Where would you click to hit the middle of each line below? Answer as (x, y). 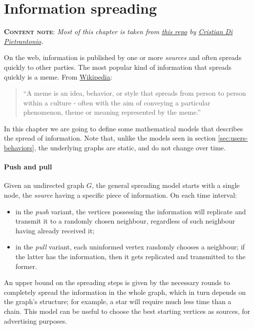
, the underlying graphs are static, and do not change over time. (130, 148)
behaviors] (19, 148)
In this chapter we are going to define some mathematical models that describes (124, 128)
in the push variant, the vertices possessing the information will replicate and (131, 211)
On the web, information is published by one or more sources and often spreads (123, 57)
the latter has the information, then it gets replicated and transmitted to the (130, 257)
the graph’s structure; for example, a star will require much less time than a (118, 301)
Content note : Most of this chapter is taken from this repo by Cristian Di (118, 31)
